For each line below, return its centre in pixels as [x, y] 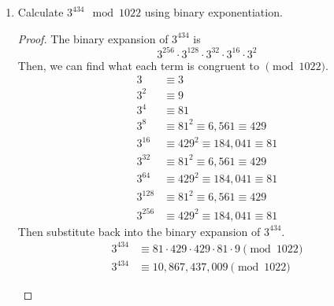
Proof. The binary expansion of [93, 38]
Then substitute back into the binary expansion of [139, 231]
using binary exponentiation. [213, 12]
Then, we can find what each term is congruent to [138, 65]
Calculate [41, 12]
